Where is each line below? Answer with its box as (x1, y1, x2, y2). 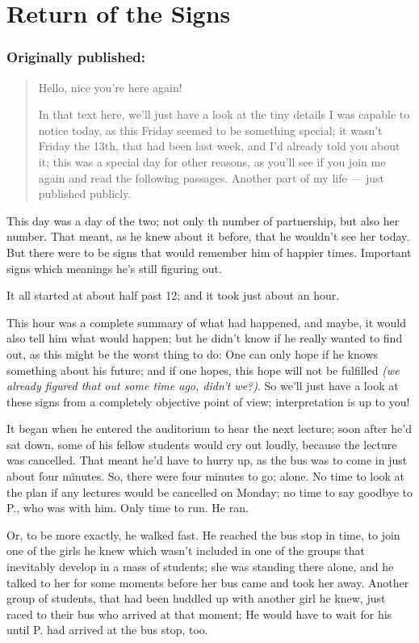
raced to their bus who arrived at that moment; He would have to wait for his (6, 605, 392, 622)
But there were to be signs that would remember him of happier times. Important (6, 243, 412, 260)
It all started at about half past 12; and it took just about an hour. (6, 287, 340, 304)
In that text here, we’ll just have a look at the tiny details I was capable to (38, 106, 410, 123)
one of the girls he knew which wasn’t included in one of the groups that (6, 542, 366, 559)
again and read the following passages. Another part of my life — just (38, 169, 385, 186)
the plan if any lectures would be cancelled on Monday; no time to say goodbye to (6, 483, 413, 500)
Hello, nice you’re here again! (38, 78, 182, 95)
